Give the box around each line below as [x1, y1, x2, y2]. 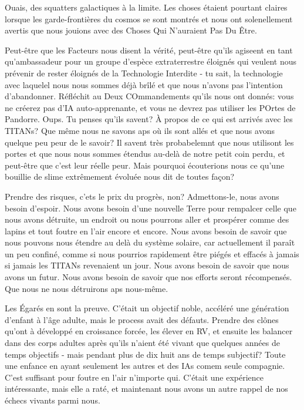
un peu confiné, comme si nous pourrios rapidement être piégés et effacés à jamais [5, 247, 299, 260]
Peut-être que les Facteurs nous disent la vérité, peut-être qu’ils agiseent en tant [5, 43, 293, 56]
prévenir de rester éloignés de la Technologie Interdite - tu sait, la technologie [5, 66, 283, 79]
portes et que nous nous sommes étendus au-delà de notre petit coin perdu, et [5, 147, 285, 160]
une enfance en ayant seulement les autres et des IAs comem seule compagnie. [5, 359, 285, 372]
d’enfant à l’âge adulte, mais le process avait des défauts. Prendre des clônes [5, 313, 279, 325]
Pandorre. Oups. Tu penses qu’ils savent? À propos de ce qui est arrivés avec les [5, 113, 293, 125]
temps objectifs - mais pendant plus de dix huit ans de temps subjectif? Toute [5, 348, 286, 360]
